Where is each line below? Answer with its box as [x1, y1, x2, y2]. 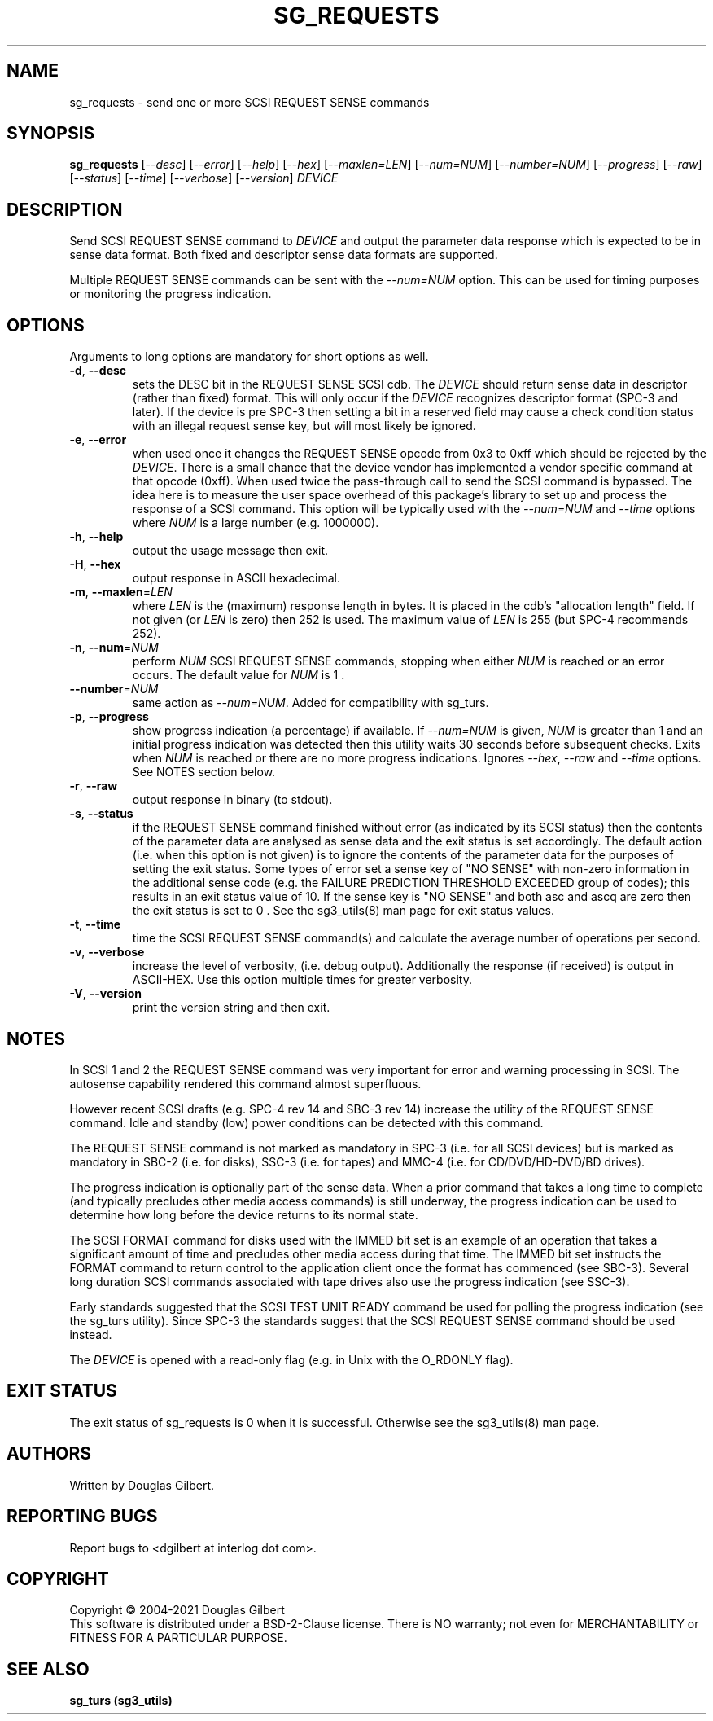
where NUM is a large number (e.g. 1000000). [132, 516, 379, 530]
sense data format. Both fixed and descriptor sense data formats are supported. [69, 248, 498, 262]
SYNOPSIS [7, 123, 95, 144]
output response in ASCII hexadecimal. [132, 571, 340, 586]
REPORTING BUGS [7, 1506, 158, 1527]
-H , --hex [69, 557, 121, 572]
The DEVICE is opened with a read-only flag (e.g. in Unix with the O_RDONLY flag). [69, 1352, 514, 1367]
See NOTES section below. [132, 765, 276, 779]
